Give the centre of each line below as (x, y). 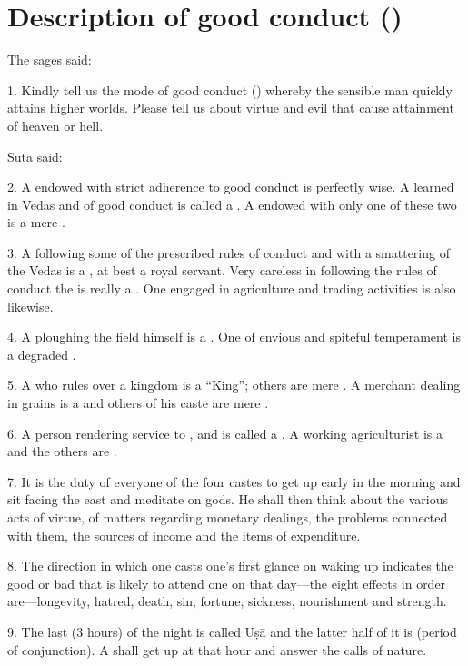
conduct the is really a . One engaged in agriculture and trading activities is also (232, 288)
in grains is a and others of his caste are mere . (138, 403)
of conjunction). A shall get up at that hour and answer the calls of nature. (217, 649)
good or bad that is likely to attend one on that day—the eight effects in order (227, 583)
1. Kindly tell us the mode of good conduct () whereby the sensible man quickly (230, 89)
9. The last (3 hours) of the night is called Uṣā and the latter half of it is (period (232, 631)
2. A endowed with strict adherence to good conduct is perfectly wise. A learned (231, 187)
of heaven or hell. (55, 125)
